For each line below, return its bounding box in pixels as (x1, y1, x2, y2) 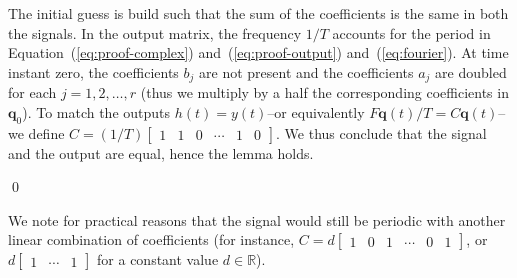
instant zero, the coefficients (8, 61, 179, 82)
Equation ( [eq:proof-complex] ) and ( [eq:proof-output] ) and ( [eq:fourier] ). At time (8, 42, 509, 63)
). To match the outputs (22, 101, 171, 122)
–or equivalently (267, 101, 365, 122)
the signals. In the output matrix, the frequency (8, 22, 302, 43)
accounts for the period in (332, 22, 491, 43)
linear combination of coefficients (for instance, (8, 229, 295, 250)
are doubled (435, 61, 507, 82)
